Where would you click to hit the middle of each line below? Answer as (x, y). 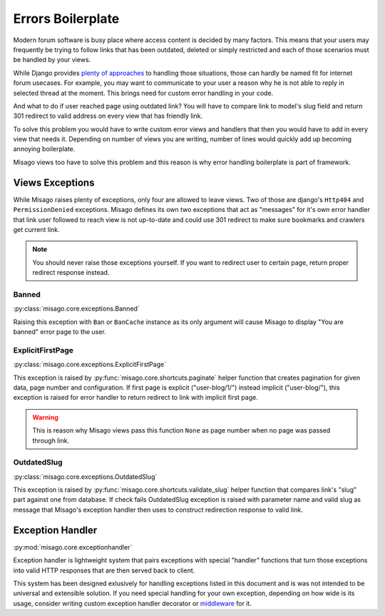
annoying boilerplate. (44, 149)
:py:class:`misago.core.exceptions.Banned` (77, 309)
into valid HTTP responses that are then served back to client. (104, 570)
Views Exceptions (54, 182)
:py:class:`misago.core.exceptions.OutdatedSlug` (85, 476)
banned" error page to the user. (60, 332)
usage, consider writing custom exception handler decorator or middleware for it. (133, 603)
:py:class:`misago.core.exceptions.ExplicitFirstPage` (90, 365)
